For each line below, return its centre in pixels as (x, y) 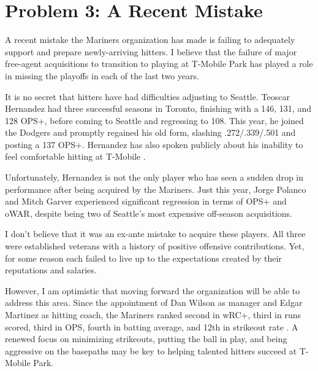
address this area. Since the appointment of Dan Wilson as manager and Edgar (154, 303)
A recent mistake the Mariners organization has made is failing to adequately (150, 40)
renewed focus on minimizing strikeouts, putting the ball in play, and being (146, 339)
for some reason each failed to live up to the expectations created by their (143, 258)
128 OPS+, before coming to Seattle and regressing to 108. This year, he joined (154, 120)
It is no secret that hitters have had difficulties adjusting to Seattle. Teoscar (147, 96)
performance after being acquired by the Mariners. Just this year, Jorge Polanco (156, 189)
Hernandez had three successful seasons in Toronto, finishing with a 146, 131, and (158, 108)
